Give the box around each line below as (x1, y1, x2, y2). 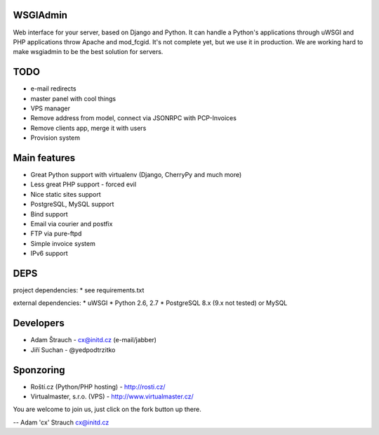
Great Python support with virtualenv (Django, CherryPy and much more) (30, 171, 242, 179)
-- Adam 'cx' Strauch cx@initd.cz (13, 418, 109, 427)
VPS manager (30, 104, 70, 112)
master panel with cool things (30, 94, 116, 103)
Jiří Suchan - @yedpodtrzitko (30, 345, 116, 354)
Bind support (30, 209, 68, 218)
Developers (13, 317, 65, 330)
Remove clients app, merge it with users (30, 124, 147, 132)
